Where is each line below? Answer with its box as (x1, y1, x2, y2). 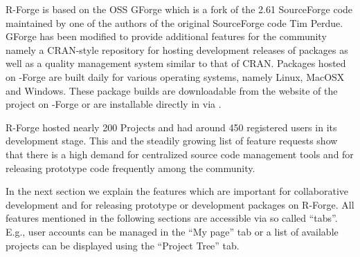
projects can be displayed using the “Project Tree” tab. (6, 238, 240, 252)
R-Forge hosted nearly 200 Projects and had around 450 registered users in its (6, 120, 337, 134)
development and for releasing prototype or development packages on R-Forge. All (6, 197, 354, 211)
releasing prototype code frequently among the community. (6, 160, 255, 175)
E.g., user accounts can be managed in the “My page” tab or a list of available (6, 224, 339, 238)
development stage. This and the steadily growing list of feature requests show (6, 133, 338, 148)
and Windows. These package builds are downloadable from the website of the (6, 83, 338, 97)
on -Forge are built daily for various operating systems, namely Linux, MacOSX (6, 69, 345, 84)
